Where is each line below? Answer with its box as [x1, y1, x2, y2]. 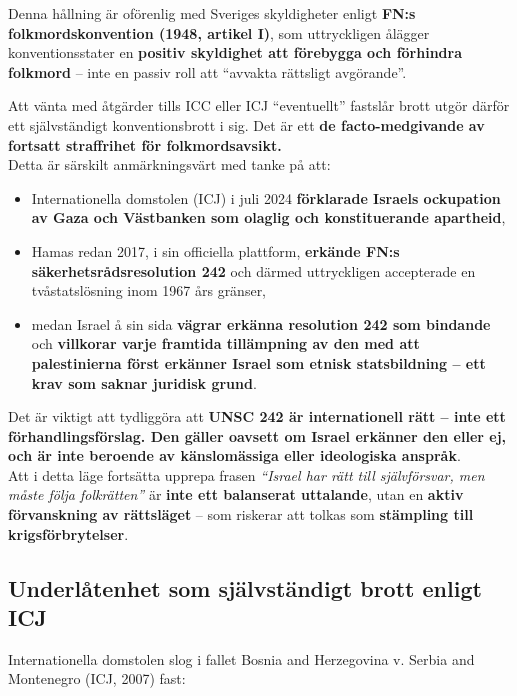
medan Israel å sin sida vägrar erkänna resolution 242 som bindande [31, 313, 491, 334]
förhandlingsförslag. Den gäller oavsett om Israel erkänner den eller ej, [8, 425, 507, 446]
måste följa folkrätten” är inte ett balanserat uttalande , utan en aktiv [8, 484, 464, 505]
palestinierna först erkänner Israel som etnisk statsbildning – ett [31, 352, 486, 373]
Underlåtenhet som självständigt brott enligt [8, 572, 482, 603]
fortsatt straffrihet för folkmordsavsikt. [8, 134, 282, 155]
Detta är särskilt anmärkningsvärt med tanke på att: [8, 154, 331, 175]
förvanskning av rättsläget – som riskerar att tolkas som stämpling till [8, 504, 474, 525]
